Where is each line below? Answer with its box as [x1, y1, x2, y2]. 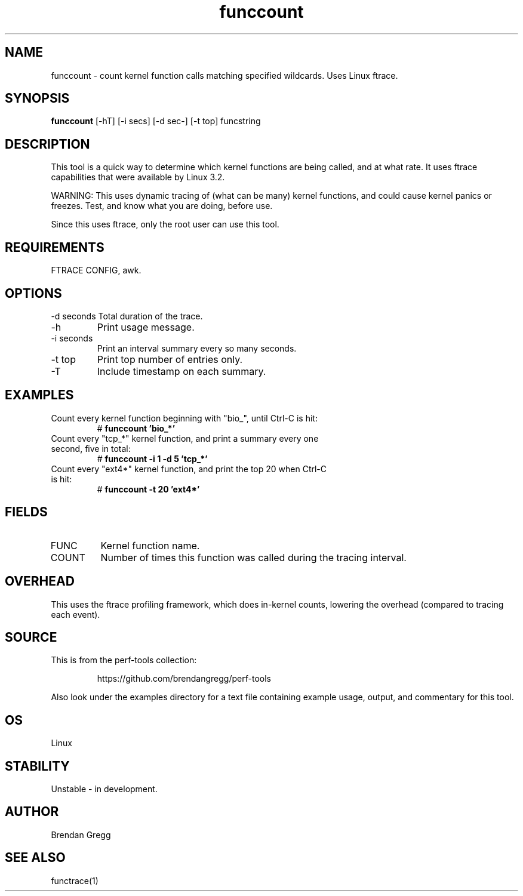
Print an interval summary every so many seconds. [97, 343, 297, 353]
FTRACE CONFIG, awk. [51, 265, 141, 276]
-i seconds [51, 332, 93, 343]
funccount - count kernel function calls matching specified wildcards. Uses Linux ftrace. [51, 70, 398, 81]
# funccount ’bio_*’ [97, 423, 175, 433]
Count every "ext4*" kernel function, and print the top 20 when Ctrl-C [51, 463, 327, 474]
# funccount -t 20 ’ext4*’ [97, 484, 200, 494]
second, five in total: [51, 443, 131, 454]
